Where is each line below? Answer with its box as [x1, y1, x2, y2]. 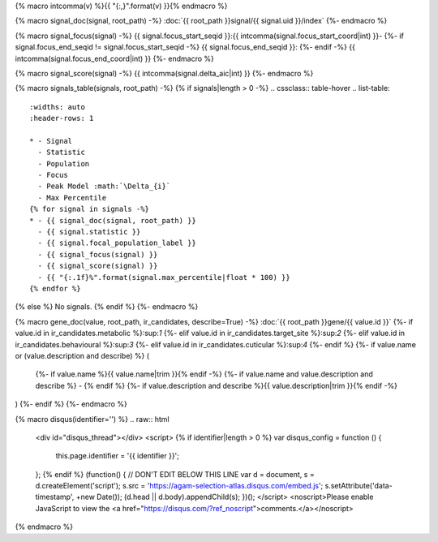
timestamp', [35, 492, 75, 502]
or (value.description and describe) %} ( [15, 351, 150, 360]
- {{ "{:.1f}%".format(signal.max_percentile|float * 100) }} [37, 273, 291, 282]
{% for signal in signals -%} [29, 204, 150, 214]
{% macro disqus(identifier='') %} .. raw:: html [15, 414, 170, 424]
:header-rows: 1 [29, 114, 94, 123]
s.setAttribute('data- [324, 481, 393, 491]
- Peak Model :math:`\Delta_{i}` [37, 182, 171, 191]
